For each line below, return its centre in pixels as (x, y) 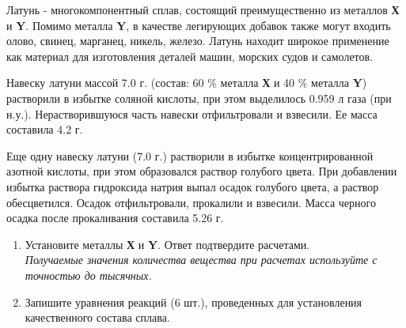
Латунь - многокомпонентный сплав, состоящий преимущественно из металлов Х (203, 9)
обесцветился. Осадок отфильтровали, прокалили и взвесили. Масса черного (191, 202)
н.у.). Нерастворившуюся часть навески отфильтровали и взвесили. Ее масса (192, 113)
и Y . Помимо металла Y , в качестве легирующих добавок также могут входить (199, 25)
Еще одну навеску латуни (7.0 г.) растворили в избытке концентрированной (190, 155)
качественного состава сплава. (97, 317)
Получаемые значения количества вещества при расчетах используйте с (201, 260)
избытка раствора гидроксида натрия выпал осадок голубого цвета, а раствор (193, 186)
